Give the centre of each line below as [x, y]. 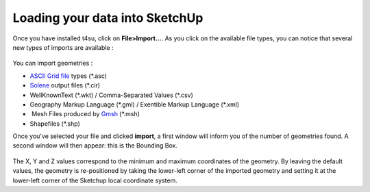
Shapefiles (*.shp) [55, 124]
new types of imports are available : [63, 47]
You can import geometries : [53, 63]
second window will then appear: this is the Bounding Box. [95, 146]
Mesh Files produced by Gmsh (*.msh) [86, 114]
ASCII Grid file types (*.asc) [69, 76]
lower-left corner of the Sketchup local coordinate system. [95, 180]
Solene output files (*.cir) [65, 85]
